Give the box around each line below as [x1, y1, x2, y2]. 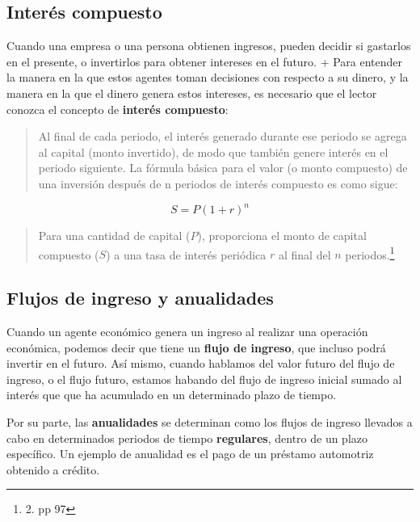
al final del [278, 246, 331, 263]
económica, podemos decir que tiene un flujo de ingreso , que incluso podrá [6, 339, 386, 356]
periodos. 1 [345, 243, 395, 263]
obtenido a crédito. [6, 461, 100, 478]
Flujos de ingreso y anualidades [6, 285, 274, 310]
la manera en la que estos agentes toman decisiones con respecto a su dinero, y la [6, 69, 409, 86]
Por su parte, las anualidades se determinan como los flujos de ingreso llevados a [6, 414, 413, 431]
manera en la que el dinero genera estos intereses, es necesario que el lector [6, 84, 377, 101]
